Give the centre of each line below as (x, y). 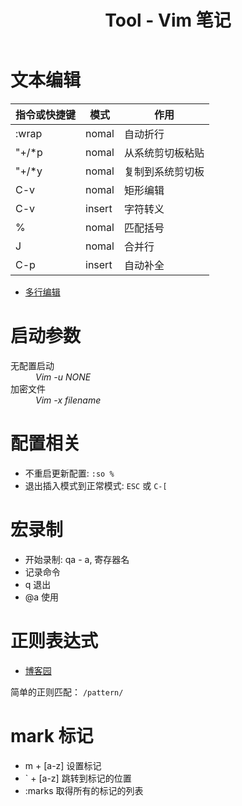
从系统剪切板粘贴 (164, 153)
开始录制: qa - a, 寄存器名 (77, 559)
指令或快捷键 (46, 114)
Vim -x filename (68, 400)
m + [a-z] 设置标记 (63, 765)
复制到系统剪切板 (164, 171)
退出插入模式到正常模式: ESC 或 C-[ (96, 485)
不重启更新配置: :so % (69, 473)
